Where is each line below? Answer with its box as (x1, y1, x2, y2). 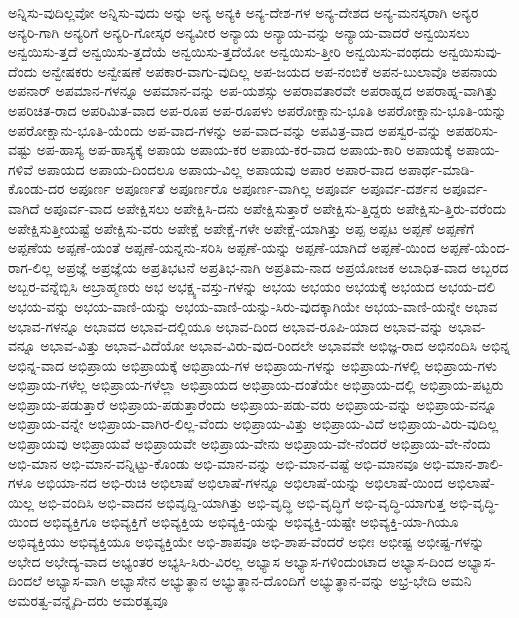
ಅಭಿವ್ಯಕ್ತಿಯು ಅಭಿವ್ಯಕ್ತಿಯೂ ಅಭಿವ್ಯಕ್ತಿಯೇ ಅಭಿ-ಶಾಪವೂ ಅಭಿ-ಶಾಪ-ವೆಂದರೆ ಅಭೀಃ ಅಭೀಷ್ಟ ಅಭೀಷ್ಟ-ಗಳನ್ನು (8, 531, 485, 552)
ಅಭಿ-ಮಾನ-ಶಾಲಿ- (422, 452, 504, 473)
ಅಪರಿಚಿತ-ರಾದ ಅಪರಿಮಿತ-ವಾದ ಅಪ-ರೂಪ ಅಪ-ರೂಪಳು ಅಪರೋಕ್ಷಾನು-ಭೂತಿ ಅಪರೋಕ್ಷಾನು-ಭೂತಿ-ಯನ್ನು (8, 99, 507, 120)
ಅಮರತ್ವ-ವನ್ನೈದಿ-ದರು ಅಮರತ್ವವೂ (8, 589, 168, 610)
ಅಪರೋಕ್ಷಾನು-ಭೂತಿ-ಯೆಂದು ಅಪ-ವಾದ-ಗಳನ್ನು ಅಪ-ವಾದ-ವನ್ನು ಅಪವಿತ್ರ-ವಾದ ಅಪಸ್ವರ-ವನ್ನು (8, 119, 442, 140)
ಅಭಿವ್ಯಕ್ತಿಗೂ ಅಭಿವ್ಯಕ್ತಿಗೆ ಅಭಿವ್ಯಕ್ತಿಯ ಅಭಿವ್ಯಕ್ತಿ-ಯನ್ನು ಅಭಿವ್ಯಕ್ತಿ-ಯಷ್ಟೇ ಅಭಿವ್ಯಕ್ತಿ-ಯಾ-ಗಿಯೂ (42, 511, 459, 532)
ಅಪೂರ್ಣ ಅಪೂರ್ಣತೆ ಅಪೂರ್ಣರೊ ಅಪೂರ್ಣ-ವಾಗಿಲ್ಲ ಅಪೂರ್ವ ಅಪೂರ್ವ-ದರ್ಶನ (69, 178, 438, 199)
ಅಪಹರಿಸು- (446, 119, 499, 140)
